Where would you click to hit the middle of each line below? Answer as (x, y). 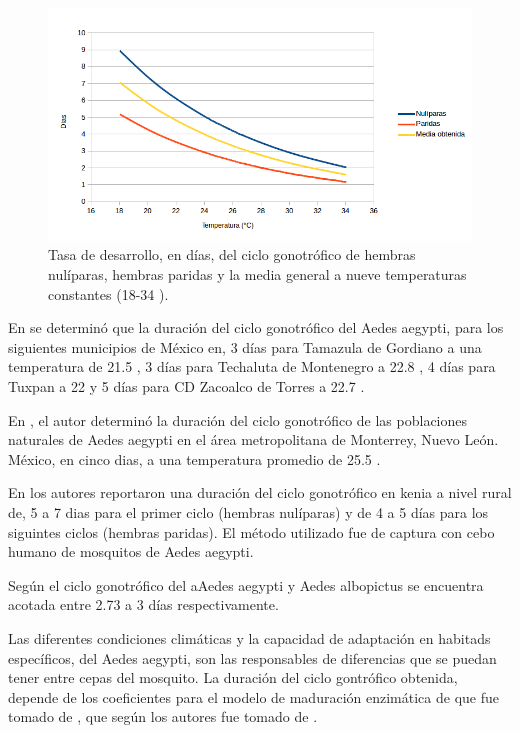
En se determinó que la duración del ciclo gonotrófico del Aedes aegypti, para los (256, 327)
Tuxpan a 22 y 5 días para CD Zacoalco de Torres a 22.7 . (186, 385)
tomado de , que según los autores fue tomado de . (163, 716)
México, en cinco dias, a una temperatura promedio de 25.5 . (194, 458)
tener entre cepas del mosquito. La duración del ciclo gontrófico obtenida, (233, 677)
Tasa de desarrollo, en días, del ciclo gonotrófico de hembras (232, 254)
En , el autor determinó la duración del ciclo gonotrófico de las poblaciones (238, 419)
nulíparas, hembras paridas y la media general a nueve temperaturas (257, 274)
